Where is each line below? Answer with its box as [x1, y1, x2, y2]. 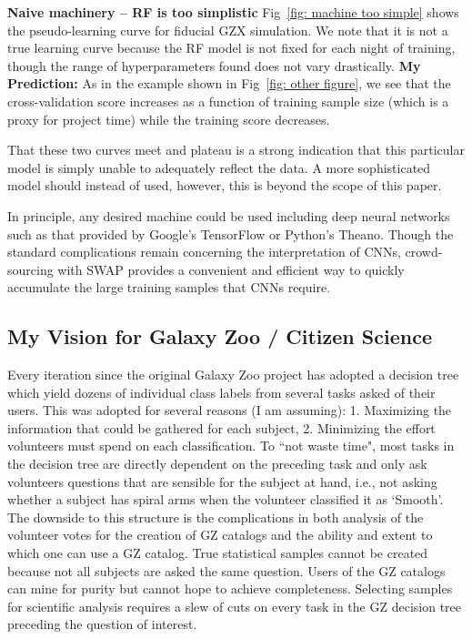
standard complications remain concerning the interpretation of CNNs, [7, 242, 401, 261]
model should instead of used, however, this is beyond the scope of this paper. [7, 176, 442, 195]
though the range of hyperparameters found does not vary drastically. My [7, 56, 421, 75]
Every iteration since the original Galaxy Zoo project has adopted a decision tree [7, 365, 459, 384]
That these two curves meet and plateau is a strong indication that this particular [7, 140, 465, 159]
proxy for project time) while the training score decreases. [7, 109, 330, 128]
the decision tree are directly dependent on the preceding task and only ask [7, 454, 427, 473]
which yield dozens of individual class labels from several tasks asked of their [7, 382, 436, 401]
